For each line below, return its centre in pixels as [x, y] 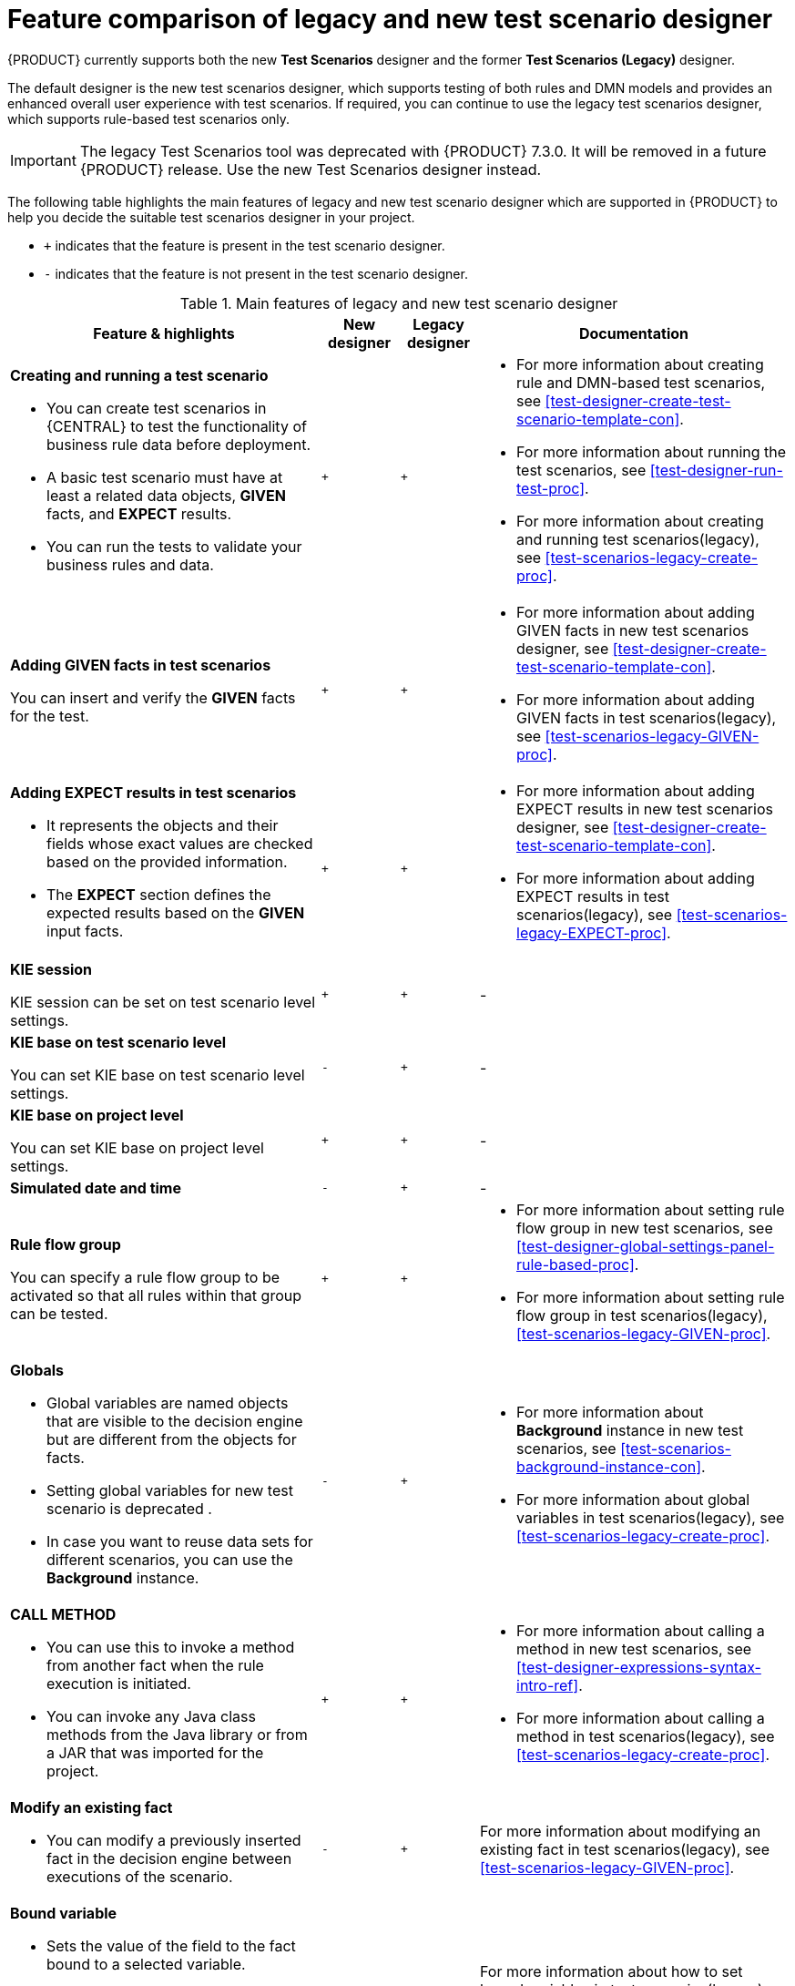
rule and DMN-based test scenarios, [641, 382]
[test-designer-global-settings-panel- [646, 1246]
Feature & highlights [164, 333]
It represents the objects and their [163, 825]
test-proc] [551, 488]
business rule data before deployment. [178, 444]
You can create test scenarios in [157, 408]
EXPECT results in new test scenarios [645, 809]
